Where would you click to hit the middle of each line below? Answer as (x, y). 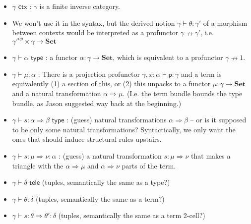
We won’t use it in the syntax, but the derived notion (94, 23)
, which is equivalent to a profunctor (168, 57)
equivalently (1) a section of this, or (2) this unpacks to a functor (111, 84)
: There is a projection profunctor (89, 74)
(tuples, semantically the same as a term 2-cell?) (132, 215)
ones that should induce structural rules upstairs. (87, 139)
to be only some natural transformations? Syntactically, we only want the (124, 129)
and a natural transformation (57, 93)
